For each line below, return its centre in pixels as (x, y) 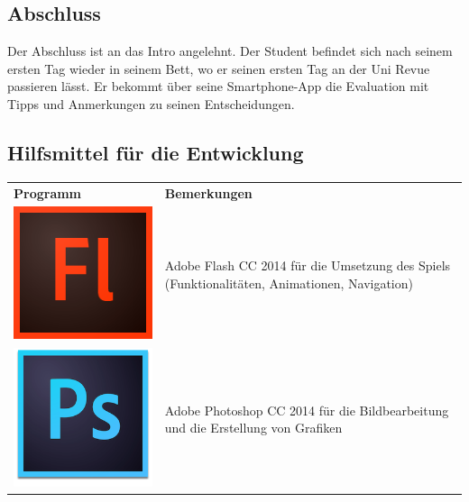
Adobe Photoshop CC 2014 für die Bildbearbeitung (307, 410)
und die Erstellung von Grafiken (253, 428)
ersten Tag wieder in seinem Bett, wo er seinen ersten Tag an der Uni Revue (219, 68)
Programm (48, 192)
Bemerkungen (208, 192)
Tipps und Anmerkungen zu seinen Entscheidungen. (151, 103)
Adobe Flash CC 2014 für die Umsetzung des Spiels (308, 265)
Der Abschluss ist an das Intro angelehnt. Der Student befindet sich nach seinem (230, 51)
